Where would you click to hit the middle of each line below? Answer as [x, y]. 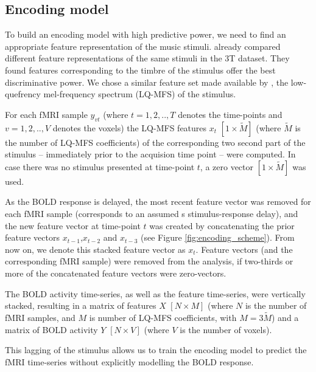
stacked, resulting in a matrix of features [81, 305]
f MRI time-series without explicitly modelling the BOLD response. [129, 361]
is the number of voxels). [226, 329]
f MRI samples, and [40, 317]
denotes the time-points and [230, 114]
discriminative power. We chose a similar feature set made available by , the [147, 82]
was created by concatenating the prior [222, 225]
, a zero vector [227, 166]
